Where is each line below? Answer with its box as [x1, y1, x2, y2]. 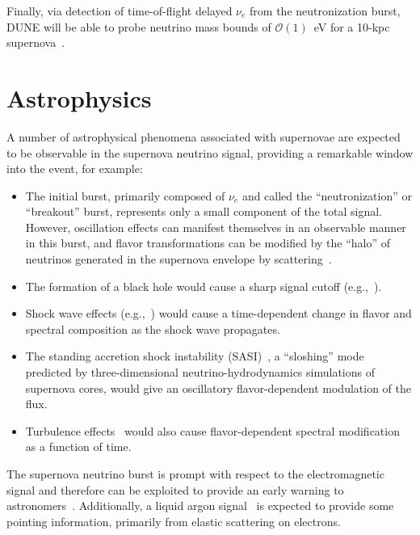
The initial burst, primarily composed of [25, 187, 225, 204]
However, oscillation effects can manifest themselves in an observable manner [25, 218, 406, 235]
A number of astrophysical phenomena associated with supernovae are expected [6, 128, 401, 145]
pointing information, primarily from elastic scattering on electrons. [6, 512, 341, 529]
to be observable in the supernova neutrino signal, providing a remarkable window [6, 144, 414, 161]
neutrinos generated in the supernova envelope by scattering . [25, 251, 332, 267]
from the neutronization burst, [250, 2, 401, 19]
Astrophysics [6, 81, 152, 114]
